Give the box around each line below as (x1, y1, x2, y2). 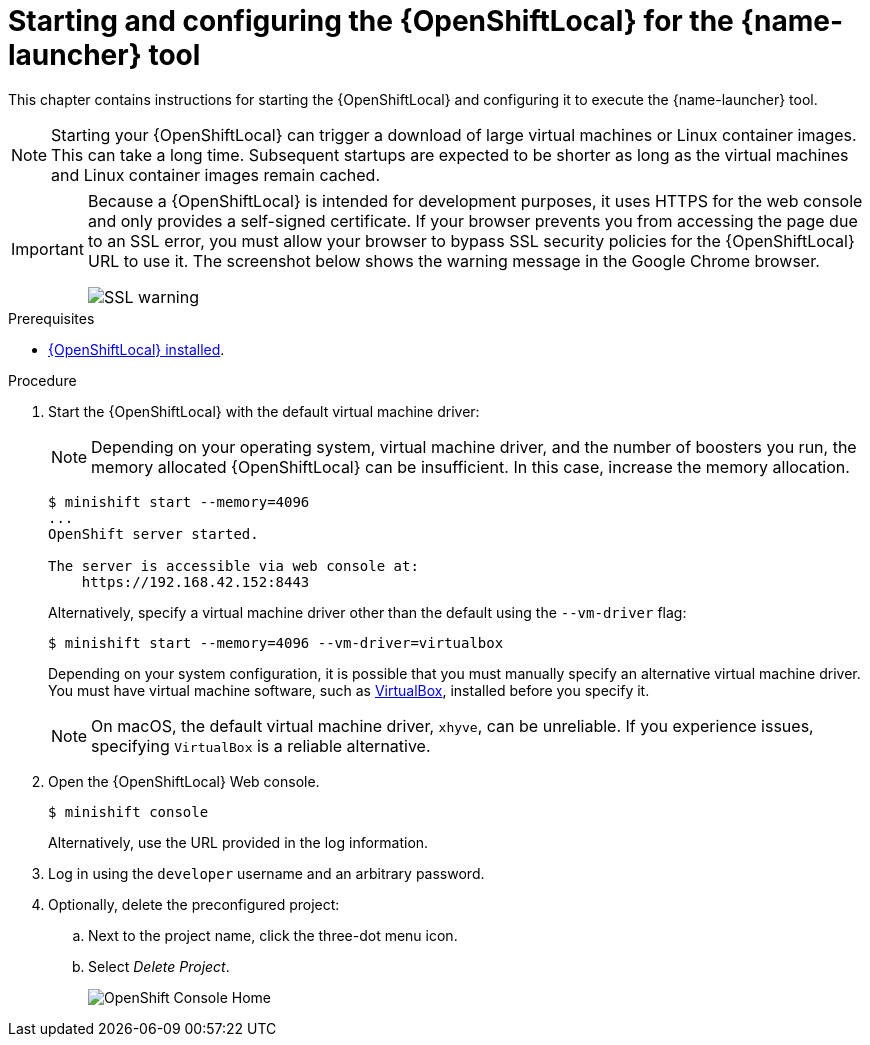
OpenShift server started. (48, 525, 259, 542)
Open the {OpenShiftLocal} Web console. (48, 772, 320, 790)
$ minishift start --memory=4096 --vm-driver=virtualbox (48, 634, 504, 651)
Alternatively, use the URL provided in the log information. (48, 833, 429, 851)
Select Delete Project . (88, 957, 230, 975)
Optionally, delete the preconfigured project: (48, 895, 340, 913)
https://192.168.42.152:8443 (81, 573, 310, 590)
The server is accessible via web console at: (48, 557, 419, 574)
